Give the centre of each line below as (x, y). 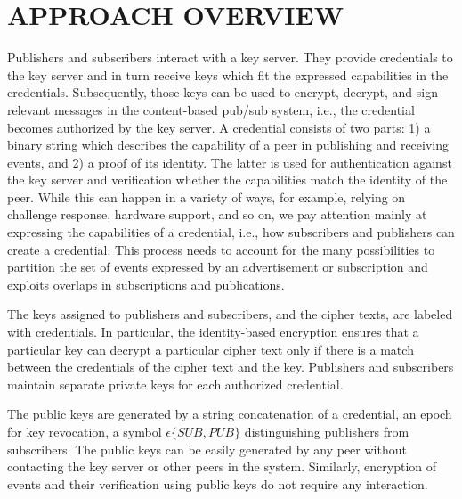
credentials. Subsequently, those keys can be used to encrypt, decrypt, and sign (223, 92)
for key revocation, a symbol (85, 431)
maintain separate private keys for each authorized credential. (175, 384)
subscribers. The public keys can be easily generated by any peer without (207, 449)
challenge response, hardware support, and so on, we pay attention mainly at (217, 214)
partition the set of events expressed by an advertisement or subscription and (218, 267)
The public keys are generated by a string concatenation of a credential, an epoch (230, 414)
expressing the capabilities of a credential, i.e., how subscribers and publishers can (231, 232)
